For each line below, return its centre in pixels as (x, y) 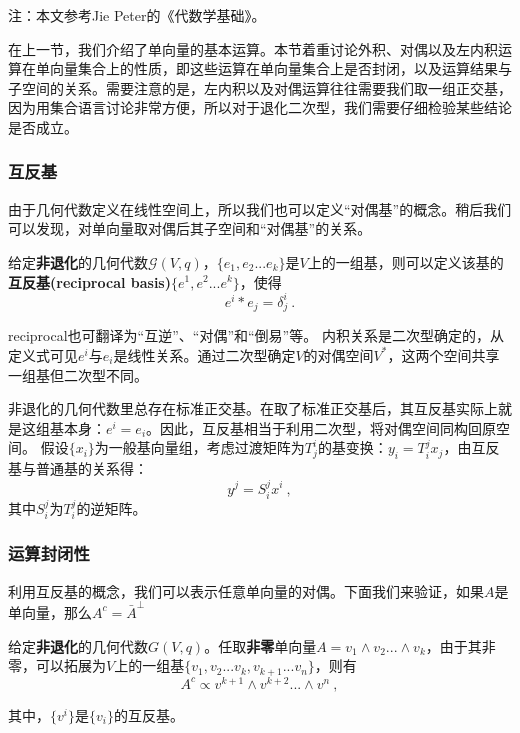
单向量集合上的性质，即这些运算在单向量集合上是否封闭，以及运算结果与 (273, 68)
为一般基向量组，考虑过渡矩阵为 (199, 447)
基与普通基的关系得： (78, 468)
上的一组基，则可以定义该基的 (405, 261)
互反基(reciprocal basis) (89, 281)
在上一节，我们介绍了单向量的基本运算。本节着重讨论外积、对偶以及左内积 (253, 48)
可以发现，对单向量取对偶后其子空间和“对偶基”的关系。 (190, 228)
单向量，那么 (50, 611)
